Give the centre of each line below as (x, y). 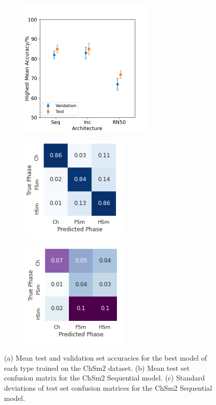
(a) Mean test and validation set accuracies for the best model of (106, 358)
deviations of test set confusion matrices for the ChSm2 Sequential (108, 388)
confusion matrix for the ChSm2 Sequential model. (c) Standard (105, 378)
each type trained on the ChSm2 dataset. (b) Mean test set (97, 368)
